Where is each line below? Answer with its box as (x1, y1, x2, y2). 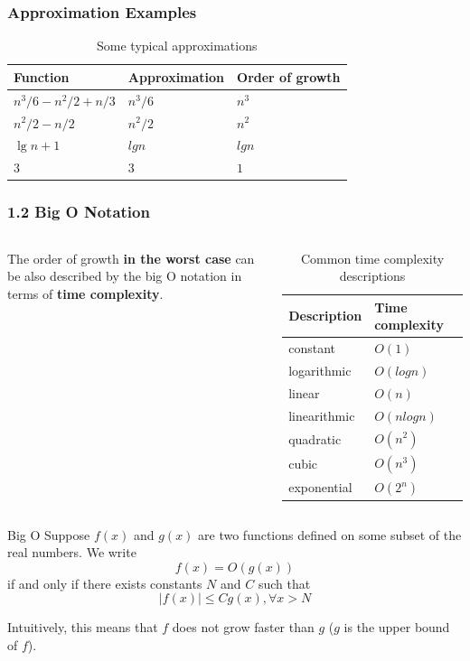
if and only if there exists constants (7, 573, 202, 592)
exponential (288, 478, 352, 497)
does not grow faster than (172, 618, 315, 637)
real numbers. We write (7, 543, 136, 562)
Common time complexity (300, 248, 445, 267)
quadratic (288, 429, 342, 448)
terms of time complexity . (7, 284, 164, 303)
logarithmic (288, 360, 352, 379)
